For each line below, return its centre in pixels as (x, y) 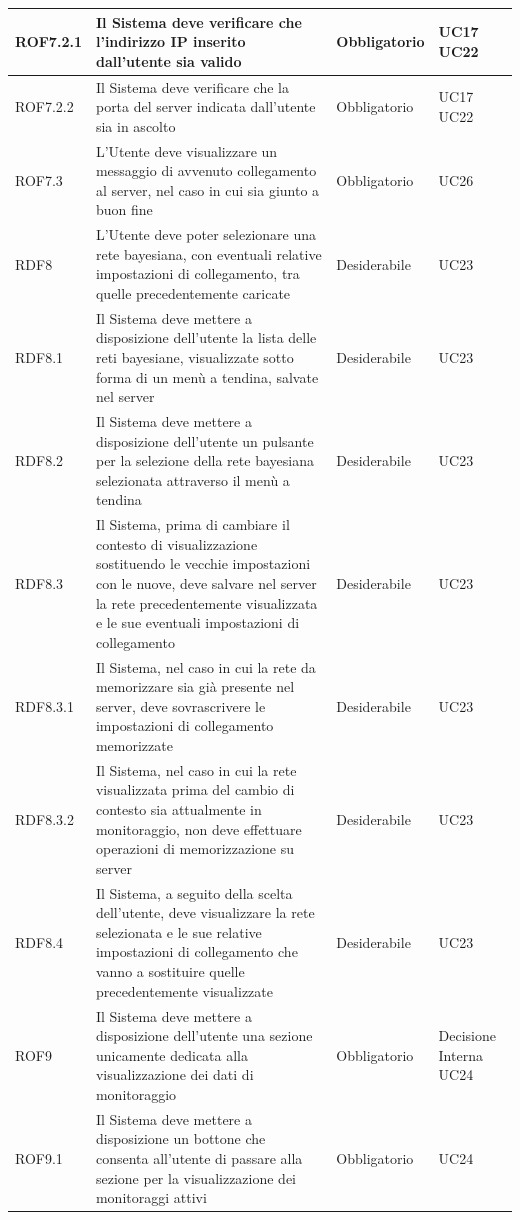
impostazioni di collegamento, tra (197, 273)
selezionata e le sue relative (178, 931)
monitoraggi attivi (151, 1197)
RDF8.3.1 (44, 705)
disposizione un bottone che (180, 1138)
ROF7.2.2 (44, 106)
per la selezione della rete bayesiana (204, 460)
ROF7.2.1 (48, 41)
